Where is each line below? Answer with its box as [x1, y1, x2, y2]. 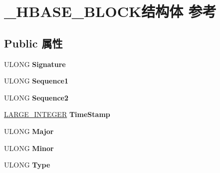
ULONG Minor [4, 142, 54, 153]
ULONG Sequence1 [4, 75, 68, 86]
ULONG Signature [4, 58, 66, 69]
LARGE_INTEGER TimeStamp [4, 109, 110, 119]
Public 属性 [4, 35, 63, 50]
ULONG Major [4, 125, 54, 136]
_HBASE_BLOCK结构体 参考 [4, 1, 217, 21]
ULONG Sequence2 [4, 92, 68, 102]
